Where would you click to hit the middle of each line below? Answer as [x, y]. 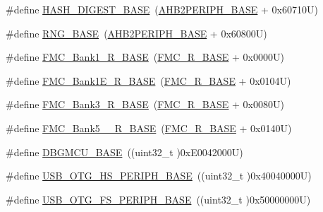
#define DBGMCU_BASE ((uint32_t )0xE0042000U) [124, 152]
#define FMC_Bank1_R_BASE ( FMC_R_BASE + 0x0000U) [145, 57]
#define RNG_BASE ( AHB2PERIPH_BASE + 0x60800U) [136, 33]
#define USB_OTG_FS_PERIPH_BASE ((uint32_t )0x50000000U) [158, 199]
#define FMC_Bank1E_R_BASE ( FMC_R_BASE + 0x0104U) [148, 80]
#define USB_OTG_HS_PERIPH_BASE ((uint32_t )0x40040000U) [159, 176]
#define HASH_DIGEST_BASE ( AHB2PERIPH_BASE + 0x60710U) [162, 9]
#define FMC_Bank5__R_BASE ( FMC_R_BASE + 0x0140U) [149, 128]
